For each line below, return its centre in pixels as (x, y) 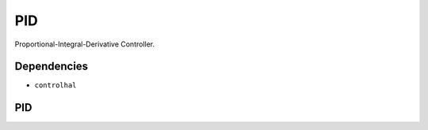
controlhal (55, 85)
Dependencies (52, 67)
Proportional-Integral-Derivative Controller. (85, 44)
